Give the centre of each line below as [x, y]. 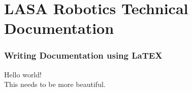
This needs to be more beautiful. [55, 84]
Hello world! [23, 74]
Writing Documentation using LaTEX [83, 55]
